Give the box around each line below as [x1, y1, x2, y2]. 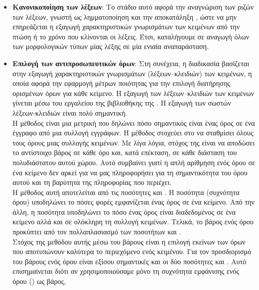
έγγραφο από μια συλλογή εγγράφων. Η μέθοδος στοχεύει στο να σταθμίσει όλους [12, 127, 253, 138]
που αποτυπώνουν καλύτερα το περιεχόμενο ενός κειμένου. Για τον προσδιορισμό [12, 246, 251, 257]
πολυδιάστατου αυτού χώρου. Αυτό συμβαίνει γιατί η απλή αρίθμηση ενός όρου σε [12, 157, 255, 167]
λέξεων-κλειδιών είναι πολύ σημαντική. [12, 107, 127, 118]
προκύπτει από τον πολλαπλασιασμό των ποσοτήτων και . [12, 226, 181, 237]
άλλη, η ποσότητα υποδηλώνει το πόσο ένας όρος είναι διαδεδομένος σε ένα [12, 206, 236, 217]
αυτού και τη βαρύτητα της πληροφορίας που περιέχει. [12, 177, 172, 187]
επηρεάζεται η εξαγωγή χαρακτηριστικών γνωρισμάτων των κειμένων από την [12, 21, 240, 32]
